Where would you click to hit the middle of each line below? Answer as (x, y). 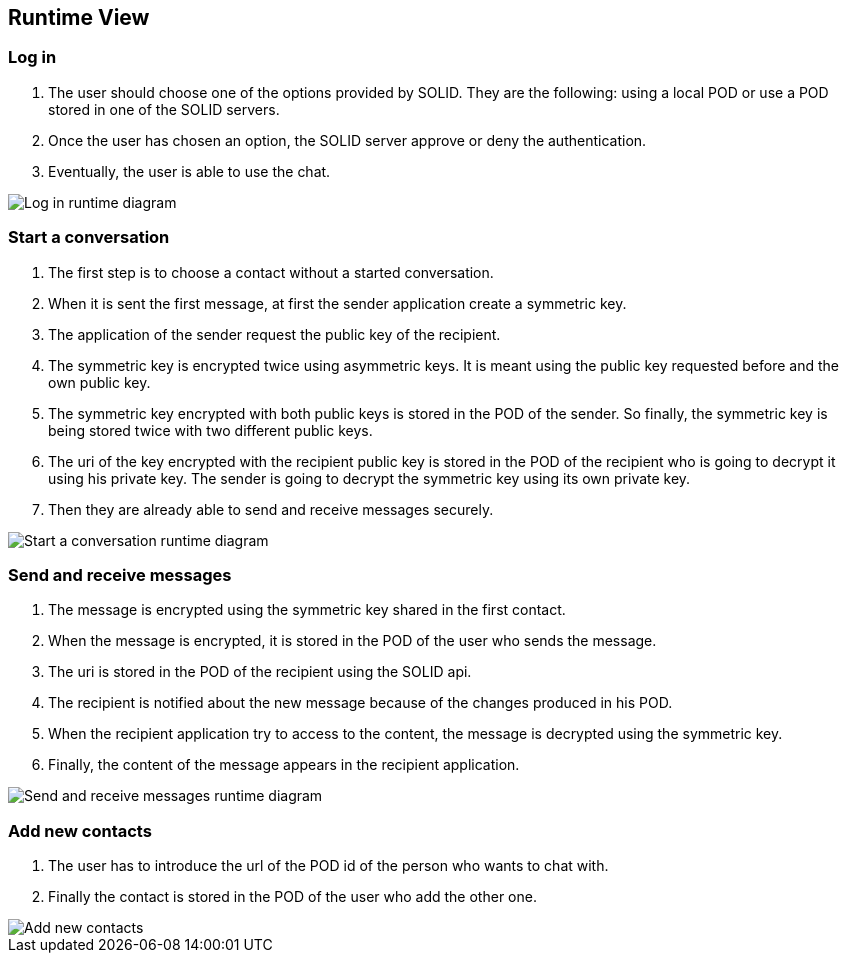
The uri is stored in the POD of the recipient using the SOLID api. (260, 672)
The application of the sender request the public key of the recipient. (274, 334)
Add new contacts (80, 830)
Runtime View (79, 17)
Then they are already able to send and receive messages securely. (271, 509)
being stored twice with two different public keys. (210, 430)
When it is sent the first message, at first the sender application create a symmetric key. (337, 303)
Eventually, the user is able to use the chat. (189, 171)
